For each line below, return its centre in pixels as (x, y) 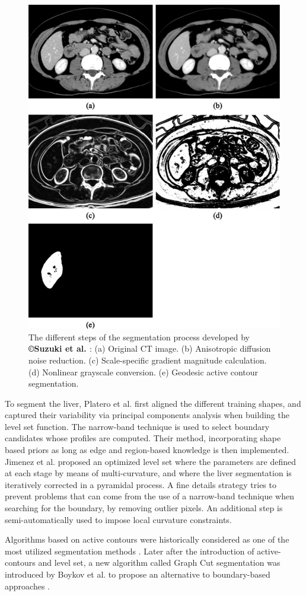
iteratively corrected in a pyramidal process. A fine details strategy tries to (141, 484)
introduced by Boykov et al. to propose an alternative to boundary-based (138, 574)
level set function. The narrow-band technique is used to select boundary (137, 426)
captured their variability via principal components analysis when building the (147, 415)
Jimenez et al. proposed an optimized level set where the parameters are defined (150, 461)
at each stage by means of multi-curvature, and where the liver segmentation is (148, 473)
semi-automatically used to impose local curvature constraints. (118, 519)
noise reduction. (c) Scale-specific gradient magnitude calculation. (148, 360)
